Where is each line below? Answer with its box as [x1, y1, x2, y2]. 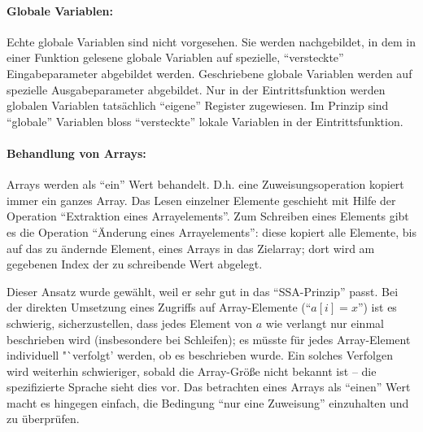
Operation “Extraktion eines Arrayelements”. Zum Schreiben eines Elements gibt [7, 207, 409, 225]
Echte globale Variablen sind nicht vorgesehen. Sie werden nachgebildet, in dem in [7, 33, 416, 50]
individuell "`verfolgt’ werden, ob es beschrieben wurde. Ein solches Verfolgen [7, 347, 393, 364]
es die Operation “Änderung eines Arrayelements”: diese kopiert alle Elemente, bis [7, 223, 416, 240]
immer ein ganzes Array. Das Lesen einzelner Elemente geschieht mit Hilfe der [7, 191, 396, 208]
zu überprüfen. [7, 410, 80, 427]
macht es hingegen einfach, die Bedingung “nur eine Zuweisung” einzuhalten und [7, 394, 409, 411]
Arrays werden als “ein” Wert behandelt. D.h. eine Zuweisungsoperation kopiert [7, 176, 404, 193]
